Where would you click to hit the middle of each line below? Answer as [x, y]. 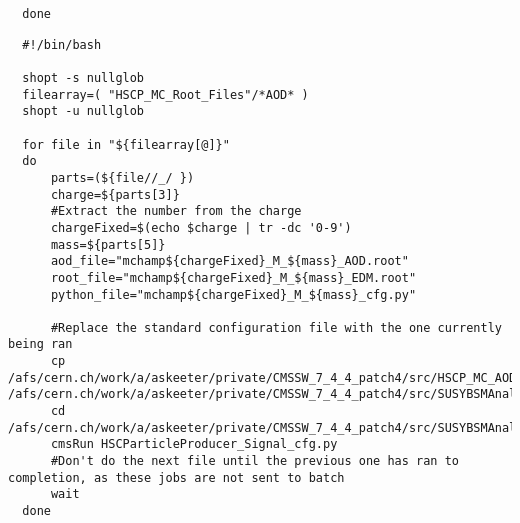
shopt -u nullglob [83, 111]
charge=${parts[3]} [115, 194]
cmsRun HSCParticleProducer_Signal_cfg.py [194, 444]
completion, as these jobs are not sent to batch [176, 477]
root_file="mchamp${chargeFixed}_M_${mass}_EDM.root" [233, 277]
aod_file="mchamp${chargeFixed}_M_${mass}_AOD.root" [229, 261]
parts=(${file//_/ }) [122, 177]
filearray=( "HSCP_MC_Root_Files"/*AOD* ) [165, 94]
